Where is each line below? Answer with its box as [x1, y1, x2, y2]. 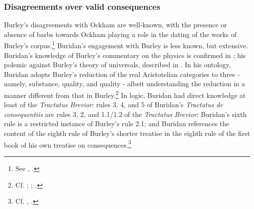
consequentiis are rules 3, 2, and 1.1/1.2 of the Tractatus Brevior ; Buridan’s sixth [4, 109, 247, 119]
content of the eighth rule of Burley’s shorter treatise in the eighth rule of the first [4, 128, 250, 138]
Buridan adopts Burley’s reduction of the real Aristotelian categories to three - [4, 69, 240, 79]
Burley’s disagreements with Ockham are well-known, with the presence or [4, 19, 227, 30]
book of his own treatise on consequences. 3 [4, 138, 131, 150]
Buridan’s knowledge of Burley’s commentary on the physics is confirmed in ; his [4, 50, 246, 60]
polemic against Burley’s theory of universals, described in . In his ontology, [4, 59, 231, 70]
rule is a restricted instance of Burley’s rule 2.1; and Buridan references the [4, 118, 230, 129]
